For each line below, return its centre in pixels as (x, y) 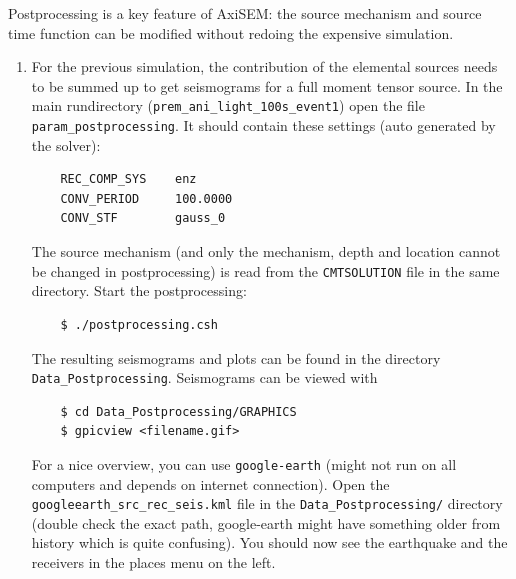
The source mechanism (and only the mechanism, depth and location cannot (266, 251)
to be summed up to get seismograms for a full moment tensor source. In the (267, 85)
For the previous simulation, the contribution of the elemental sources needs (264, 66)
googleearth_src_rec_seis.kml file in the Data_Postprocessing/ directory (267, 503)
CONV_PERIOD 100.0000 (146, 198)
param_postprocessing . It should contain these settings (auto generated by (263, 125)
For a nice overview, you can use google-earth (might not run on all (244, 463)
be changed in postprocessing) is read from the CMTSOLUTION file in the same (265, 270)
